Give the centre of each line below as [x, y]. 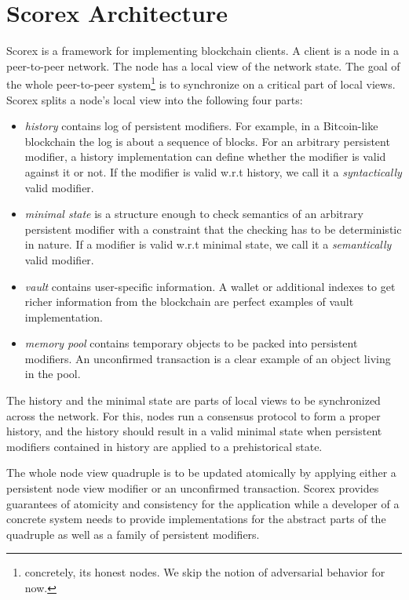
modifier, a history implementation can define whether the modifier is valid [205, 156]
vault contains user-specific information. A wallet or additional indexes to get [210, 286]
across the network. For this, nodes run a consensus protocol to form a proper [194, 415]
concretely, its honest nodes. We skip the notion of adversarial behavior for [205, 572]
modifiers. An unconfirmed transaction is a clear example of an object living [208, 358]
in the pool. [53, 374]
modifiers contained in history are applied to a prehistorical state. [164, 446]
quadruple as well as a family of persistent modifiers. [133, 534]
